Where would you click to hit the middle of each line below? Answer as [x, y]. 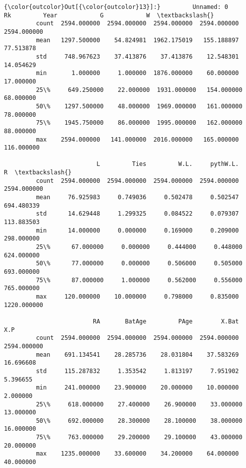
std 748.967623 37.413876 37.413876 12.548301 [137, 56]
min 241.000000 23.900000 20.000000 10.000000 [137, 388]
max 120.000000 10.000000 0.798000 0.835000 [137, 296]
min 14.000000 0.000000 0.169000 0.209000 [137, 230]
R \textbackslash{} [38, 173]
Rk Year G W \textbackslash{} [109, 15]
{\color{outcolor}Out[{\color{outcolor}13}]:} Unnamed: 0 [116, 7]
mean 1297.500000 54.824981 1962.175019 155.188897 [137, 40]
